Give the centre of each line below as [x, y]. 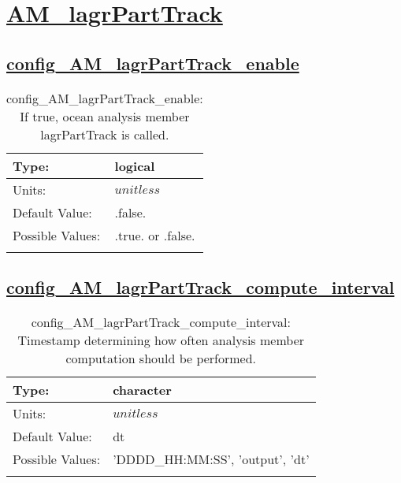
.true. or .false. [155, 235]
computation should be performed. [161, 358]
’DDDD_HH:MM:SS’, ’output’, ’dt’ [211, 459]
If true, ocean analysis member [105, 116]
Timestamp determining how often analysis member [161, 340]
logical [135, 165]
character [142, 389]
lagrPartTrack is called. [105, 134]
